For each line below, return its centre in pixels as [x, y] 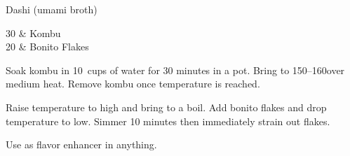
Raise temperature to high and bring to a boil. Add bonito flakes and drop [166, 107]
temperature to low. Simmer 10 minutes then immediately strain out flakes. [168, 121]
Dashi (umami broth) [52, 9]
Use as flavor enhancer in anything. [81, 144]
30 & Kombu [33, 33]
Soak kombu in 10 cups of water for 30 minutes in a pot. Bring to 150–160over [175, 70]
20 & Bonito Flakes [47, 47]
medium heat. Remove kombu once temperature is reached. [133, 84]
